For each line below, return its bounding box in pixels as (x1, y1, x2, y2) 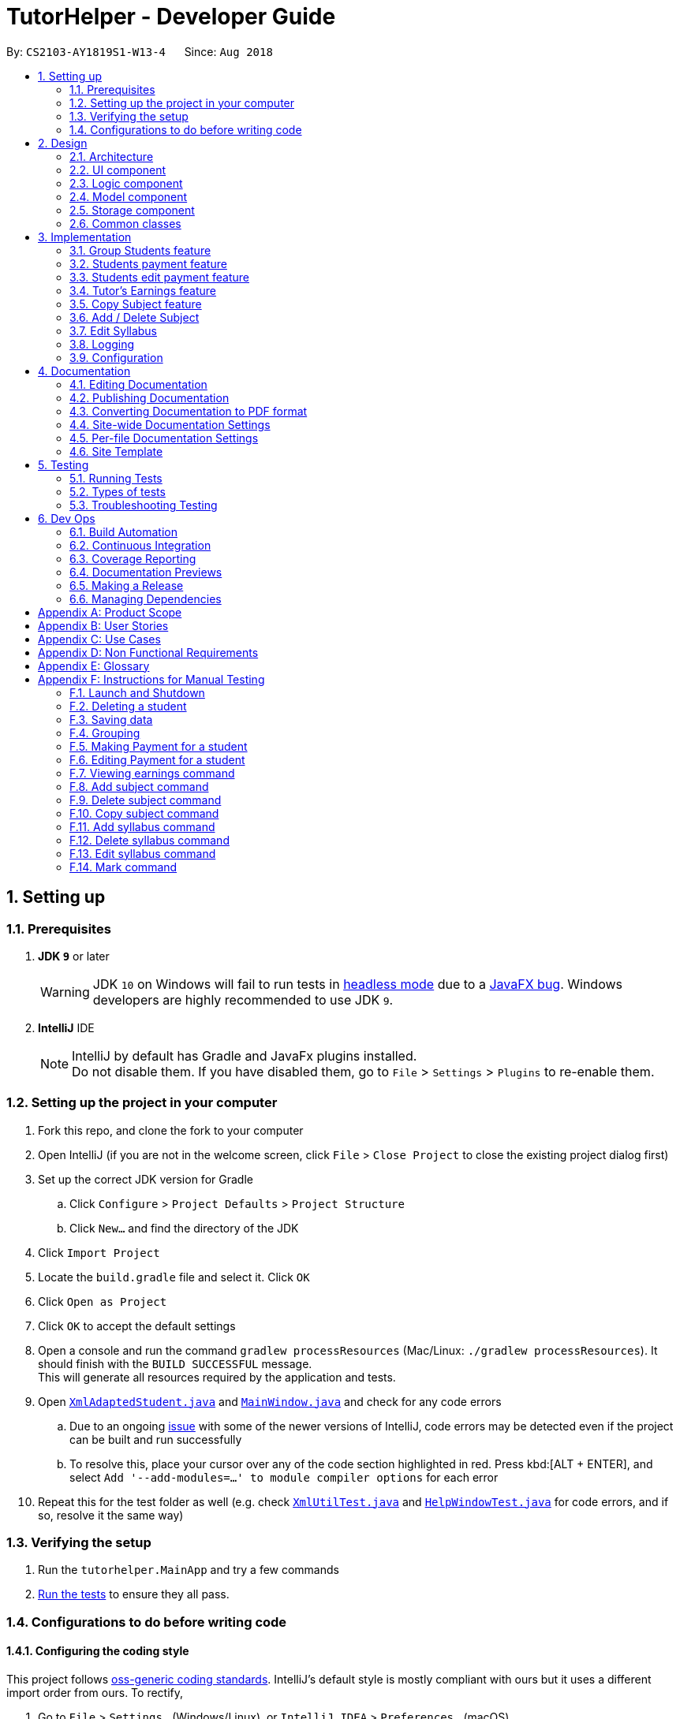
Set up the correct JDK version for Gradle (38, 1172, 253, 1186)
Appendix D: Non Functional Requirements (38, 645, 259, 659)
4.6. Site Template (69, 444, 163, 458)
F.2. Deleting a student (69, 699, 187, 713)
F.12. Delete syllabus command (69, 833, 230, 847)
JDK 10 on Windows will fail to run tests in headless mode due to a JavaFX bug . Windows (92, 975, 622, 992)
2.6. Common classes (69, 216, 181, 230)
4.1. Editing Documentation (69, 377, 207, 391)
